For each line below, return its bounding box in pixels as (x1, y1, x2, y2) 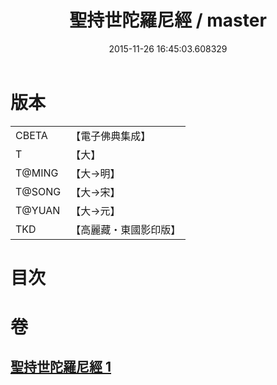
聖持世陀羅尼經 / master (69, 9, 267, 32)
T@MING (15, 166, 59, 180)
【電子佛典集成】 (70, 129, 152, 143)
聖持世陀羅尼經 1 (10, 359, 112, 376)
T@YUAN (15, 203, 61, 217)
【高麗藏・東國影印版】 (70, 222, 182, 236)
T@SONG (15, 184, 62, 198)
